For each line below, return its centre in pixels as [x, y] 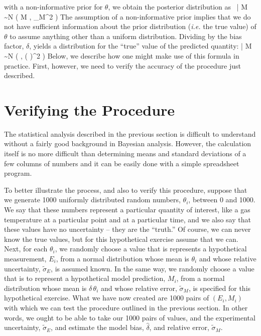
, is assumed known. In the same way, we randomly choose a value [153, 268]
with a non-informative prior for [53, 7]
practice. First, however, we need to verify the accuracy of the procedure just [122, 65]
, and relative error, [179, 327]
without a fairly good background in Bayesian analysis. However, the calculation [128, 143]
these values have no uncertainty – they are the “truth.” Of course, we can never [127, 229]
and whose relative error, [139, 288]
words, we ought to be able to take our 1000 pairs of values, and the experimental [130, 317]
